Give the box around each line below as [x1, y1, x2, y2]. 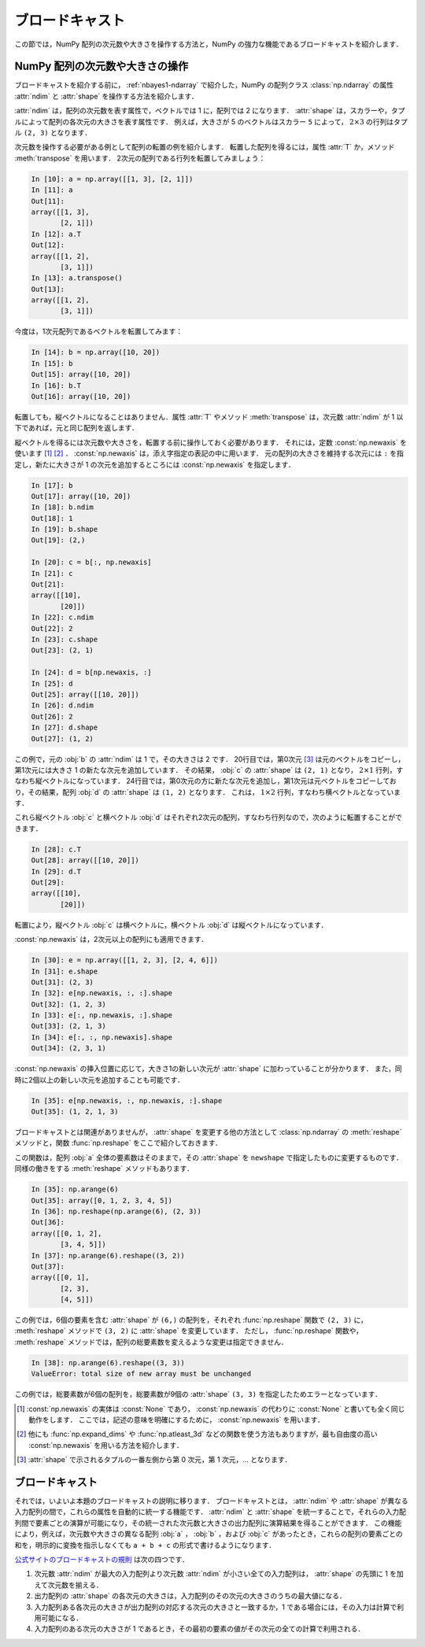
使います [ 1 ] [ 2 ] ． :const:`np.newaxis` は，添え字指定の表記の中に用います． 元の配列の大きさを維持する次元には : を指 [14, 449, 405, 458]
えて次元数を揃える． [34, 1580, 103, 1590]
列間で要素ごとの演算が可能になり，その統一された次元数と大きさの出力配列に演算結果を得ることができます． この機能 [14, 1518, 402, 1527]
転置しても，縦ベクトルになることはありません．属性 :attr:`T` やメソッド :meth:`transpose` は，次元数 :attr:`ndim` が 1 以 [14, 412, 404, 421]
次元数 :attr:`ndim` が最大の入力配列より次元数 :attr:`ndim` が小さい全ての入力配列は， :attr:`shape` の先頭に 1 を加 [34, 1569, 405, 1579]
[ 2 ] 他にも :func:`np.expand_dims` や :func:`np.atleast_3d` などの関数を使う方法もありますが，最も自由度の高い [17, 1429, 378, 1439]
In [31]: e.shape [31, 966, 98, 976]
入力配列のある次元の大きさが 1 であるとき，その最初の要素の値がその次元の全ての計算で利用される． [34, 1624, 365, 1634]
